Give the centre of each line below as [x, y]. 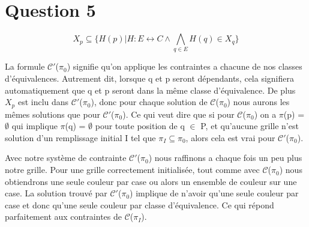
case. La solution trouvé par [56, 193]
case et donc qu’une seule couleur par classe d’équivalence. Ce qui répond [139, 204]
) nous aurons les [258, 102]
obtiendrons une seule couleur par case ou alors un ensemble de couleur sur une [151, 181]
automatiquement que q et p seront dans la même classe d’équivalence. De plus [150, 90]
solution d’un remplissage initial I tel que [80, 137]
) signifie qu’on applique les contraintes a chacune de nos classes [184, 66]
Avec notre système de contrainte [66, 158]
